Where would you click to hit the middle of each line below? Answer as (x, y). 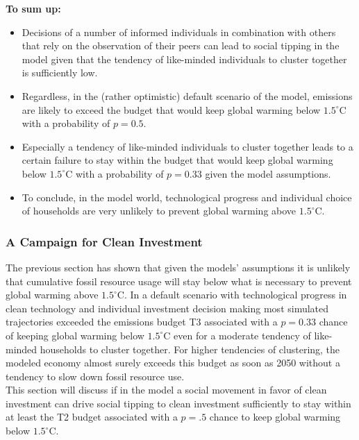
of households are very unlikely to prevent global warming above (159, 211)
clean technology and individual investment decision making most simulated (167, 308)
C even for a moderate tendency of (237, 335)
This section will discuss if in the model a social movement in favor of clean (166, 390)
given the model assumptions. (268, 173)
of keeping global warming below (75, 335)
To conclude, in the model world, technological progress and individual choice (187, 197)
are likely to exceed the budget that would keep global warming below (171, 109)
